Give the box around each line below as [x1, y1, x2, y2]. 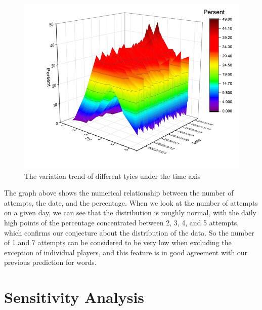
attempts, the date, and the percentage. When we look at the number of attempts [4, 197, 258, 208]
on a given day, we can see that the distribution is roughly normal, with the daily [4, 207, 256, 218]
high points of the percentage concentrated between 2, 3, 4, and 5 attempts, [4, 217, 239, 228]
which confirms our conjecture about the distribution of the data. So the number [4, 227, 254, 238]
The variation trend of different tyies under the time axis [24, 170, 201, 181]
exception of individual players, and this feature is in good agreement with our [4, 247, 248, 257]
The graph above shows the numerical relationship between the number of [4, 187, 234, 198]
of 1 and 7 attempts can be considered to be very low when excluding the [4, 237, 232, 248]
